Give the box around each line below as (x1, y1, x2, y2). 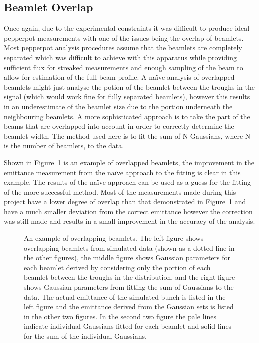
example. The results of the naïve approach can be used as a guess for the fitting (4, 177, 251, 187)
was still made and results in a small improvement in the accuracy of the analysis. (4, 216, 255, 226)
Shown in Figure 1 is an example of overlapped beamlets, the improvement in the (4, 157, 254, 167)
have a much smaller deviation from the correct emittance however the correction (4, 206, 253, 216)
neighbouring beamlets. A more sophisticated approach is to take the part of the (4, 111, 250, 121)
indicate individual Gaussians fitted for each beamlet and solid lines (24, 321, 232, 331)
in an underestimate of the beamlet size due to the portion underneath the (4, 101, 233, 111)
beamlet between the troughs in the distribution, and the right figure (24, 272, 235, 282)
